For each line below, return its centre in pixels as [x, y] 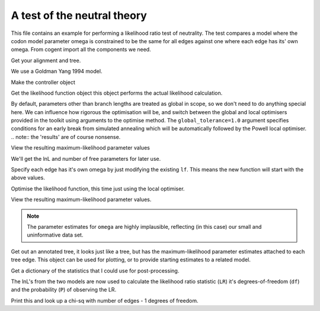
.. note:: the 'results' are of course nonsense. [66, 137]
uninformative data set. [55, 235]
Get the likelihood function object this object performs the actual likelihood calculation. [117, 93]
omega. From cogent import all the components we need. [81, 50]
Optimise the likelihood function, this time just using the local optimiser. [98, 189]
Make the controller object [43, 82]
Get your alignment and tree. [46, 60]
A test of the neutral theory [79, 15]
